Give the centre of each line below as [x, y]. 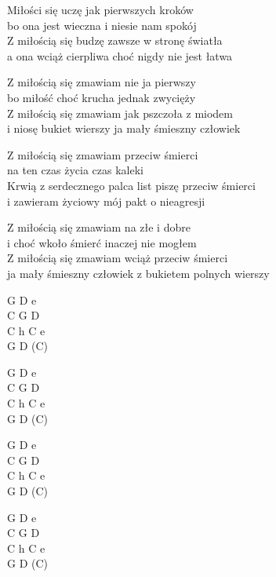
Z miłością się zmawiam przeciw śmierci [103, 154]
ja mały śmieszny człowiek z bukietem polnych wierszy [138, 273]
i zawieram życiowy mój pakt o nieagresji [106, 201]
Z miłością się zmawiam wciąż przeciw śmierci [118, 258]
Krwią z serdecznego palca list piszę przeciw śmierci [131, 185]
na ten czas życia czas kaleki [75, 170]
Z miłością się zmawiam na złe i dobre [99, 227]
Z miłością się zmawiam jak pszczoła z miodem [120, 113]
